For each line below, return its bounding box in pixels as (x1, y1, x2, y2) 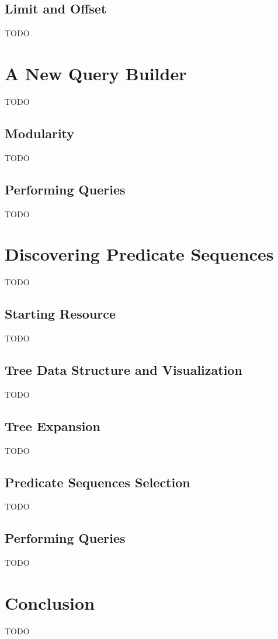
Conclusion (5, 591, 95, 614)
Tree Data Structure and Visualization (5, 361, 242, 379)
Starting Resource (5, 305, 116, 323)
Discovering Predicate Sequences (5, 242, 274, 266)
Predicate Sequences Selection (5, 473, 190, 491)
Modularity (5, 124, 75, 142)
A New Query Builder (5, 61, 187, 85)
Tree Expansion (5, 416, 100, 435)
